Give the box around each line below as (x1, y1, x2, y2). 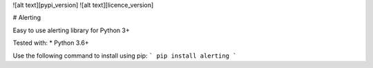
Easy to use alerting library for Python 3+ (12, 26, 131, 34)
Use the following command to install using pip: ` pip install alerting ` (12, 52, 237, 60)
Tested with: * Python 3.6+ (12, 38, 89, 47)
